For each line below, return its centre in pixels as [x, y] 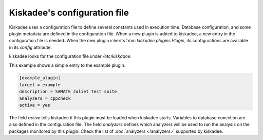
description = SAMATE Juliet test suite [68, 92]
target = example [40, 85]
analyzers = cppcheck [45, 98]
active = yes [35, 105]
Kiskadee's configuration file [69, 13]
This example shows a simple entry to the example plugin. [67, 65]
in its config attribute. [30, 47]
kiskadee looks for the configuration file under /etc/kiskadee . [70, 56]
